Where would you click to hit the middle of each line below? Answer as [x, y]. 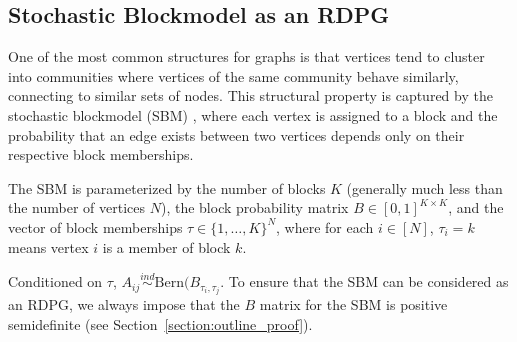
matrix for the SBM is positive [353, 304]
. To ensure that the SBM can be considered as [364, 281]
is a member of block [166, 246]
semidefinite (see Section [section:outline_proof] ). [160, 324]
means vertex [48, 246]
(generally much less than [424, 187]
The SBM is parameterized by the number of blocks [167, 187]
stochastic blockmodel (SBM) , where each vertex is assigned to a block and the [253, 114]
